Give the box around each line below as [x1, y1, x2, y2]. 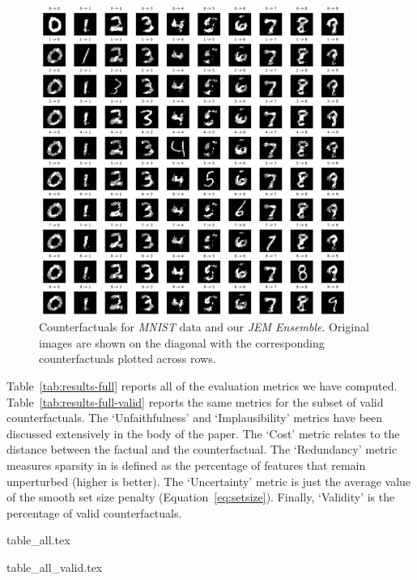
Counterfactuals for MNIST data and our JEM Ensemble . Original [39, 318, 369, 335]
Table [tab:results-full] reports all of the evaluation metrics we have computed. [6, 377, 398, 394]
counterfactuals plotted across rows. [39, 350, 216, 367]
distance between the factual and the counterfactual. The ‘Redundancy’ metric [6, 441, 398, 458]
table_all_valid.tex [6, 558, 103, 575]
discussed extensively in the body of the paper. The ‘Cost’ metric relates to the [6, 424, 400, 441]
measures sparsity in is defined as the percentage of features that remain [6, 456, 366, 473]
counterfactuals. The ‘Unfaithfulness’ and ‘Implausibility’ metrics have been [6, 409, 383, 426]
